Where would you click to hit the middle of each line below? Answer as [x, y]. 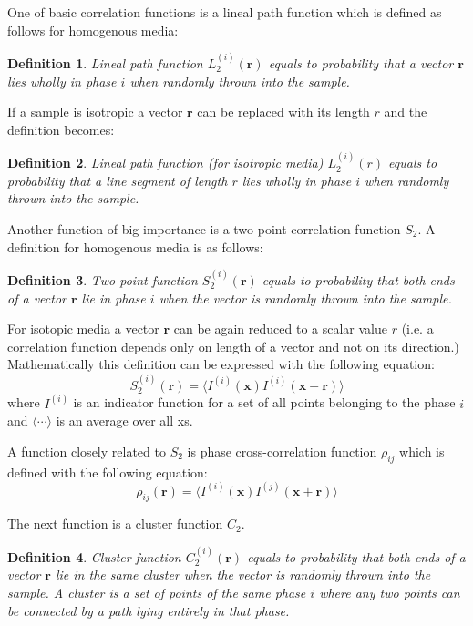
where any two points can [390, 593]
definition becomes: [61, 129]
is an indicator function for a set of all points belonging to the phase [264, 402]
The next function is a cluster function [115, 523]
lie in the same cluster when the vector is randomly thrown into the [243, 575]
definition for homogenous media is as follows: [135, 246]
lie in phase [113, 298]
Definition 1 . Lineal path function [105, 63]
